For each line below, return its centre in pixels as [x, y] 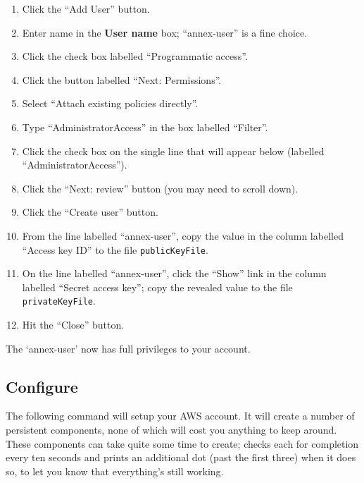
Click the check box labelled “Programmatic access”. [135, 56]
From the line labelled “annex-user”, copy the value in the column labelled [183, 235]
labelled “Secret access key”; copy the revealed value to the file [157, 287]
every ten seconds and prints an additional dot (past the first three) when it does [181, 457]
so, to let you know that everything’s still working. [115, 471]
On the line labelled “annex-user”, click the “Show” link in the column [174, 273]
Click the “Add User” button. [86, 8]
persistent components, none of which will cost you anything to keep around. [171, 430]
